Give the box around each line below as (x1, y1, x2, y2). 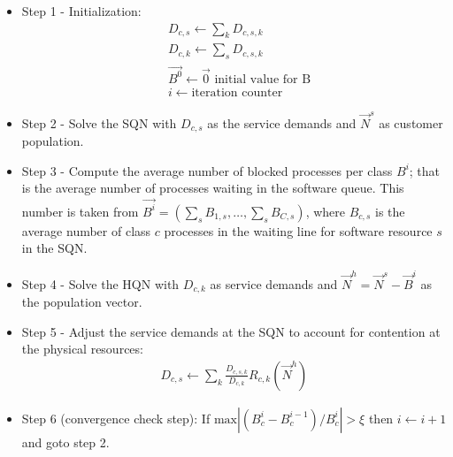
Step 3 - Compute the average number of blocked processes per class (21, 161, 393, 179)
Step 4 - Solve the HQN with (21, 274, 180, 293)
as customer (379, 113, 443, 132)
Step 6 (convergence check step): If (21, 408, 211, 427)
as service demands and (210, 274, 338, 293)
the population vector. (21, 293, 142, 311)
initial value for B (214, 72, 311, 86)
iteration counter (191, 87, 283, 100)
